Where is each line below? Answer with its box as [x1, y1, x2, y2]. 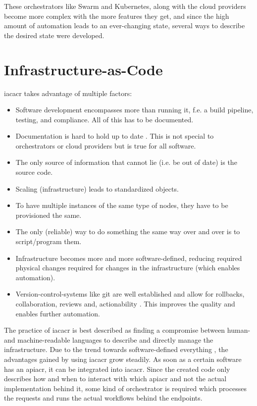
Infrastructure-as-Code [4, 59, 163, 79]
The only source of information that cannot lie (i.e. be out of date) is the [15, 157, 237, 167]
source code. [15, 167, 53, 177]
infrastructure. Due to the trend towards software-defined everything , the [4, 344, 228, 355]
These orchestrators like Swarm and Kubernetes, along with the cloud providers [4, 1, 246, 11]
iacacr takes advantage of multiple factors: [4, 88, 132, 98]
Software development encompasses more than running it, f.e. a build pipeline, [15, 104, 254, 115]
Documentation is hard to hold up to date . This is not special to [15, 131, 214, 141]
